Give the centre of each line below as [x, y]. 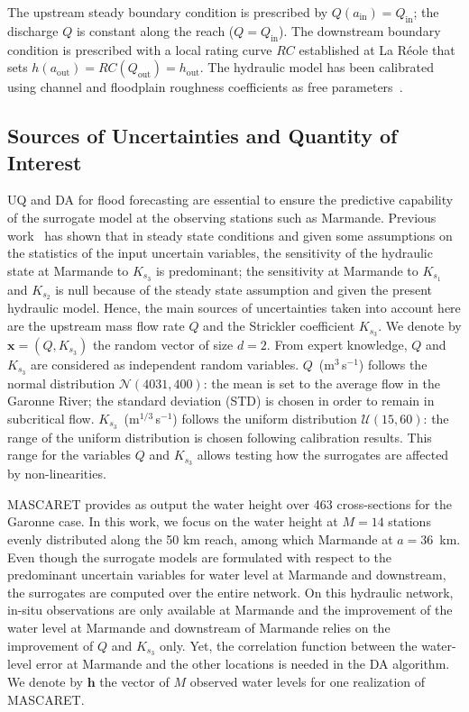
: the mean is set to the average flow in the [322, 383]
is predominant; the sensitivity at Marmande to [287, 270]
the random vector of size [163, 344]
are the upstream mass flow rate [96, 326]
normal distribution [61, 383]
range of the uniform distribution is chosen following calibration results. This [220, 437]
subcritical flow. [51, 418]
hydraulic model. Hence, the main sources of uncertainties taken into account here [234, 308]
